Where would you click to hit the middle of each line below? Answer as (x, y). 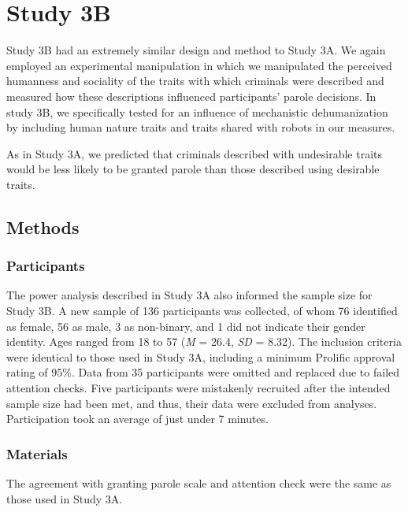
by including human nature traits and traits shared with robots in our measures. (201, 127)
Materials (37, 453)
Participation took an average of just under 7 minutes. (137, 419)
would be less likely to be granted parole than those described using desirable (193, 169)
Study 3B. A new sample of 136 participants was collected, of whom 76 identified (202, 311)
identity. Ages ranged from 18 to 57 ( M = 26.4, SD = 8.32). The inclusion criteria (204, 341)
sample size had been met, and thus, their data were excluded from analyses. (192, 403)
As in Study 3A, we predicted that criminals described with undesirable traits (194, 153)
